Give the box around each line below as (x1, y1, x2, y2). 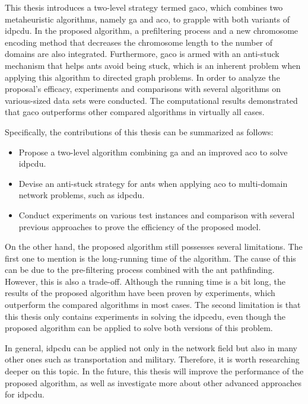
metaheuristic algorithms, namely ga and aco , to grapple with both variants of (5, 12, 290, 25)
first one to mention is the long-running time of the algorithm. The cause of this (5, 252, 296, 264)
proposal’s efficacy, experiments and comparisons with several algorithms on (5, 82, 281, 95)
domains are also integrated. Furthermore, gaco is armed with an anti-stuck (5, 47, 280, 60)
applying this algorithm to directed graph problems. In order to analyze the (5, 71, 280, 83)
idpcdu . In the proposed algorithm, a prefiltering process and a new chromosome (5, 24, 299, 37)
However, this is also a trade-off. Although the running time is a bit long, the (5, 275, 285, 287)
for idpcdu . (5, 388, 45, 400)
